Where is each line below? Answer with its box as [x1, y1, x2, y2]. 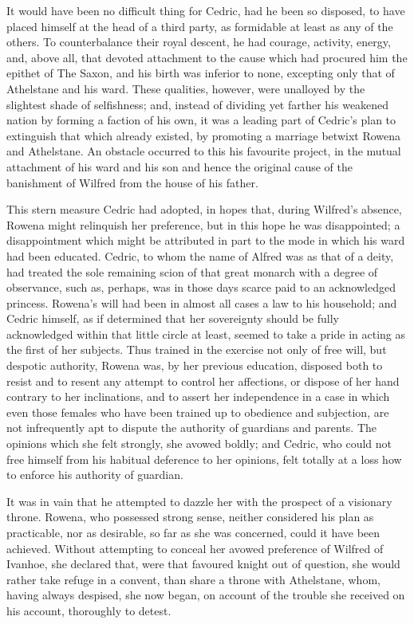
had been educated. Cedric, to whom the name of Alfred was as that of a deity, [6, 247, 394, 264]
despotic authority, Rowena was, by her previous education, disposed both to [6, 357, 383, 374]
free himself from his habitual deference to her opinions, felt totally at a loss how [6, 450, 402, 467]
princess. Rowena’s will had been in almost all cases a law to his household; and [6, 294, 397, 311]
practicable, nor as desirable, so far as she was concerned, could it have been [6, 524, 380, 540]
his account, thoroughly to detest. [6, 602, 172, 618]
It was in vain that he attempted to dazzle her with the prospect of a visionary [6, 493, 392, 509]
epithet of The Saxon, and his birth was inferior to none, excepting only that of [6, 65, 395, 81]
